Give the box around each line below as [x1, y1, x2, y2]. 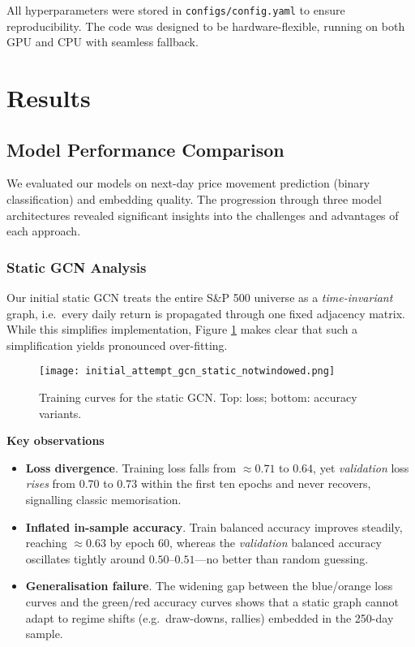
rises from [25, 475, 76, 492]
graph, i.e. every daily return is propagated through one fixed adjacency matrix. [6, 304, 405, 321]
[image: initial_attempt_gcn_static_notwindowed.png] [39, 365, 336, 377]
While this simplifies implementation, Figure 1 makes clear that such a [6, 321, 358, 338]
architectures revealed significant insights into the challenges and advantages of [6, 206, 399, 223]
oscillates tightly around [25, 550, 146, 567]
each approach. [6, 222, 81, 239]
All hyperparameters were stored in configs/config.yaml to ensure [6, 2, 345, 18]
